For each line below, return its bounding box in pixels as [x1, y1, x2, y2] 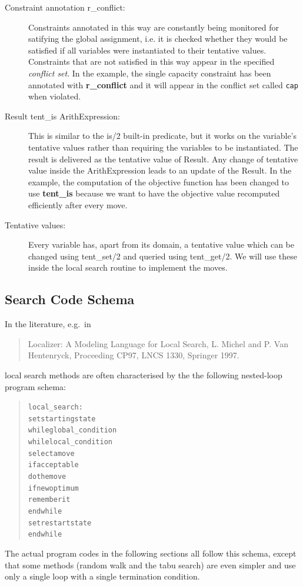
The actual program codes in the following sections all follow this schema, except [5, 547, 297, 559]
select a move [28, 449, 75, 458]
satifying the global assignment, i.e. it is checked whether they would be [28, 32, 288, 45]
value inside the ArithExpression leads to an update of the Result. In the [28, 164, 292, 177]
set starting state [28, 414, 96, 423]
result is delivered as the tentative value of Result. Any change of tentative [28, 152, 298, 165]
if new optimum [28, 484, 79, 492]
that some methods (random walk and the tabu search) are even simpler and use [5, 558, 296, 571]
